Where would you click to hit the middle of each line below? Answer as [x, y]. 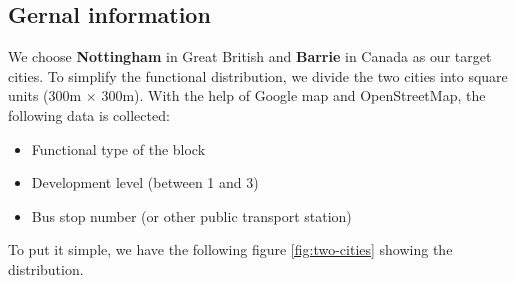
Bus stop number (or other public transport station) [191, 215]
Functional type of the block [118, 148]
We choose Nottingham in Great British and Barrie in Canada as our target [250, 56]
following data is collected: [89, 114]
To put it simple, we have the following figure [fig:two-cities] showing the [230, 249]
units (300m [45, 95]
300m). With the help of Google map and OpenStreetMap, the [293, 95]
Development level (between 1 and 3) [145, 182]
